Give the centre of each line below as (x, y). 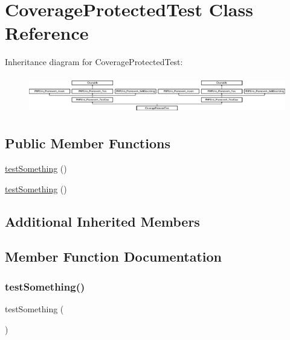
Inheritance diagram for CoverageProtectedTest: (94, 62)
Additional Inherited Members (102, 221)
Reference (47, 33)
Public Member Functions (88, 143)
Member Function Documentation (114, 257)
